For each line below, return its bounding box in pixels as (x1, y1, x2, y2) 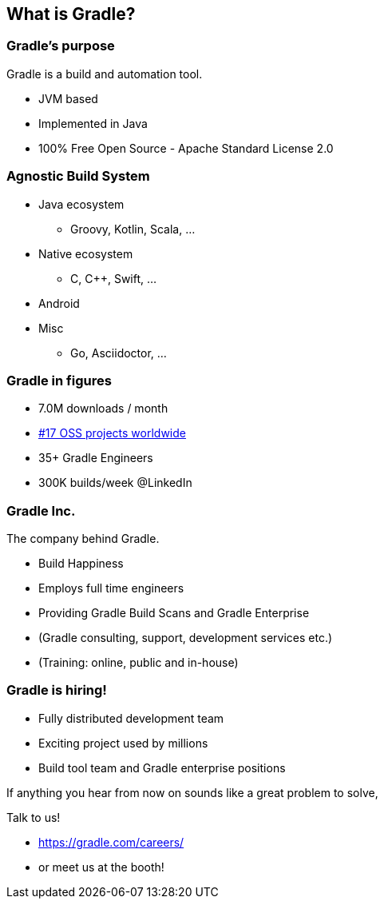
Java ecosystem (38, 197, 125, 211)
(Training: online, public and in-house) (38, 656, 239, 670)
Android (38, 296, 80, 310)
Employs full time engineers (38, 581, 184, 596)
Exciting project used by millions (38, 736, 208, 750)
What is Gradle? (6, 4, 136, 24)
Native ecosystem (38, 246, 133, 261)
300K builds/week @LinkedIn (38, 476, 192, 490)
